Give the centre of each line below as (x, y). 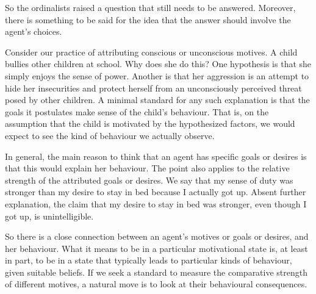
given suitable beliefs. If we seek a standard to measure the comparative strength (156, 272)
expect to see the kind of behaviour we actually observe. (110, 135)
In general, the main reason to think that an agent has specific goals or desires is (156, 156)
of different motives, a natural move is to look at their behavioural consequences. (156, 284)
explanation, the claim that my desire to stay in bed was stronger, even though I (156, 203)
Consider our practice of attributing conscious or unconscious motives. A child (151, 52)
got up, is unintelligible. (49, 216)
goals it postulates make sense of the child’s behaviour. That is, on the (137, 111)
